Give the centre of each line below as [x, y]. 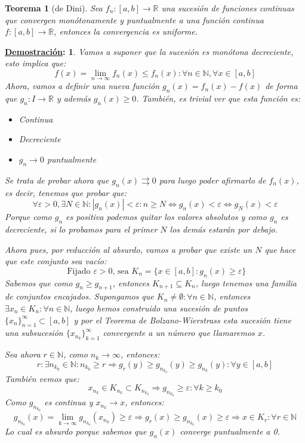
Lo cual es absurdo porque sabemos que [76, 431]
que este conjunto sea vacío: [56, 261]
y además [73, 98]
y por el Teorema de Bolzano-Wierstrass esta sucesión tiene [182, 320]
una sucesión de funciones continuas [228, 8]
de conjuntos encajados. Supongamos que [79, 296]
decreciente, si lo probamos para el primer [81, 229]
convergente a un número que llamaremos [179, 333]
